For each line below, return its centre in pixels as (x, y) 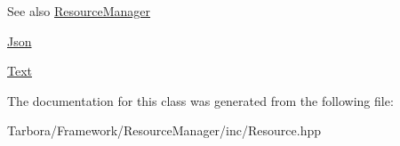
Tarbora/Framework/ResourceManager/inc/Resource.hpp (164, 130)
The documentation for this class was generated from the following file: (200, 100)
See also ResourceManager (79, 11)
